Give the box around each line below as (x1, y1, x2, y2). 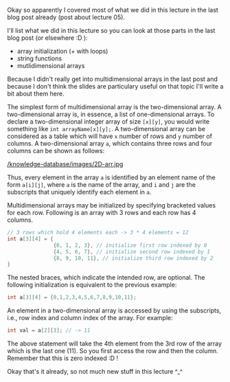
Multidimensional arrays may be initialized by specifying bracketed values (7, 201, 216, 209)
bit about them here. (7, 89, 65, 98)
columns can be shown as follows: (7, 147, 105, 155)
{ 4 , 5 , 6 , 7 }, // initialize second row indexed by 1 (53, 248, 211, 255)
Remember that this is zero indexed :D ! (7, 354, 119, 362)
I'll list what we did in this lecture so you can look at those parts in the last (7, 27, 216, 34)
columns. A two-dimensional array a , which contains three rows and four (7, 139, 213, 147)
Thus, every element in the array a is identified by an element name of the (7, 173, 216, 181)
